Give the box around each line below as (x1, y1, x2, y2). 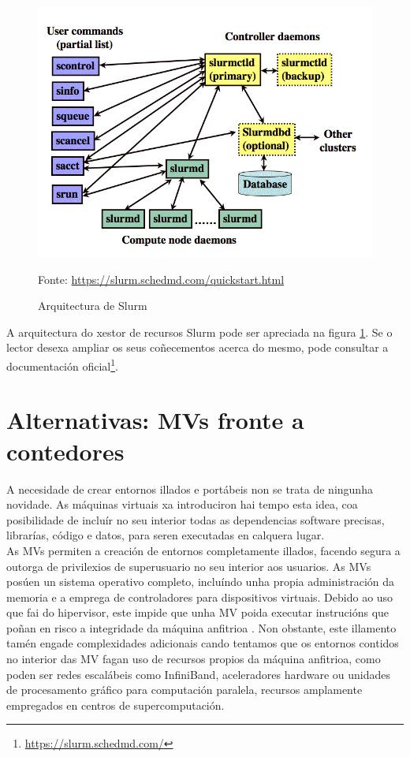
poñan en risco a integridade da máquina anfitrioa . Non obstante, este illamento (6, 619, 397, 636)
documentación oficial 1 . (6, 355, 118, 374)
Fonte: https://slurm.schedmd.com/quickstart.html (38, 270, 285, 287)
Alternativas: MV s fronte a (6, 404, 304, 436)
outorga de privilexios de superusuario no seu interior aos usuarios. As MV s (6, 557, 371, 574)
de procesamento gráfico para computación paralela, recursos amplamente (6, 681, 363, 698)
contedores (6, 434, 125, 467)
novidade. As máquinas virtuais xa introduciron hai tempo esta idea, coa (6, 496, 358, 513)
